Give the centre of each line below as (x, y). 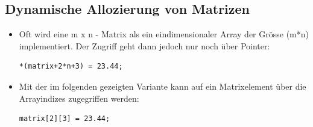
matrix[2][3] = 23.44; (65, 119)
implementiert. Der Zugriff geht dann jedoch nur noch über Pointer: (144, 45)
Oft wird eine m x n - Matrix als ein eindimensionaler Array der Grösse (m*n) (164, 34)
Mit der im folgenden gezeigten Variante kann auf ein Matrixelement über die (163, 86)
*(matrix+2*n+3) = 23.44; (71, 67)
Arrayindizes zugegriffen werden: (79, 98)
